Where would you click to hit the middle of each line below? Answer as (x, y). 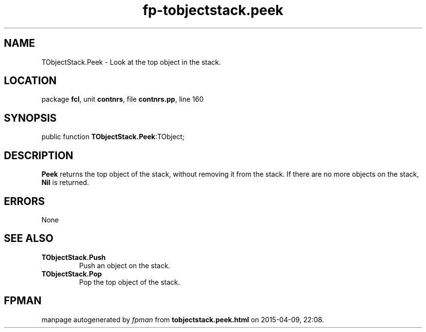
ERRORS (25, 201)
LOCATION (30, 81)
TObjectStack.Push (74, 257)
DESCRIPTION (39, 155)
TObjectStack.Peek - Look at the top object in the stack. (131, 62)
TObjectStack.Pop (72, 274)
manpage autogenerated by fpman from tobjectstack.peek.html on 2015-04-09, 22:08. (183, 319)
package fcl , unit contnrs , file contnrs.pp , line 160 (123, 99)
